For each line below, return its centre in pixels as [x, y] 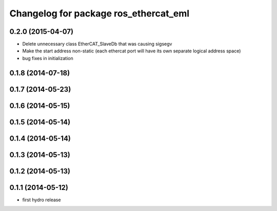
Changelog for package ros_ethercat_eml [100, 13]
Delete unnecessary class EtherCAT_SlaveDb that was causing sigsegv [97, 44]
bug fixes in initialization [48, 58]
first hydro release [42, 200]
